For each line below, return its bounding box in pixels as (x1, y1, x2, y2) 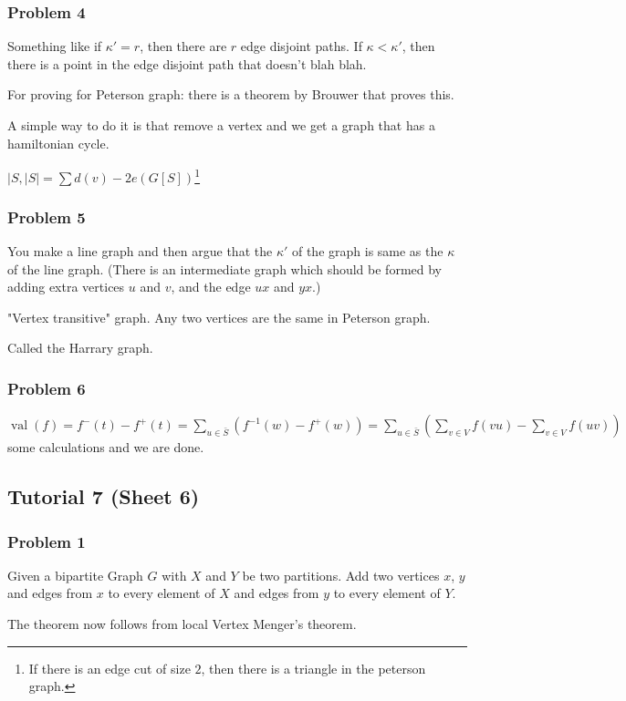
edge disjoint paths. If (240, 36, 362, 56)
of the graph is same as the (291, 242, 443, 261)
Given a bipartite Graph (7, 565, 143, 584)
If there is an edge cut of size (28, 658, 191, 677)
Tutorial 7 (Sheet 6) (7, 482, 200, 510)
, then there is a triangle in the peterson (201, 658, 426, 677)
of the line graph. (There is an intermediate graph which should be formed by (7, 259, 442, 278)
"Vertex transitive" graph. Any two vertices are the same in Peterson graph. (7, 307, 431, 326)
